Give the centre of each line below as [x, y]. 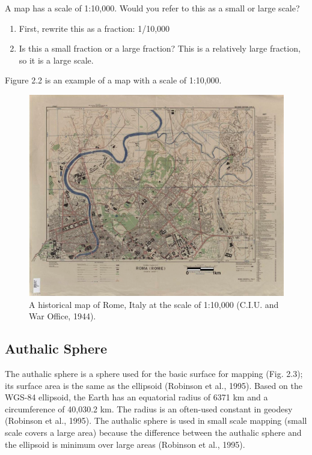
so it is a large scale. [56, 60]
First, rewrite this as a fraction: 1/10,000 [94, 28]
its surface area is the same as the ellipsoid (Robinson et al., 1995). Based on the [154, 385]
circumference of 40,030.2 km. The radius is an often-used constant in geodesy [149, 408]
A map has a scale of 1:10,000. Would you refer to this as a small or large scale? [152, 8]
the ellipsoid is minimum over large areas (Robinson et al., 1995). [125, 444]
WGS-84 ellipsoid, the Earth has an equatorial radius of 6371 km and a [136, 397]
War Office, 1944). [63, 316]
